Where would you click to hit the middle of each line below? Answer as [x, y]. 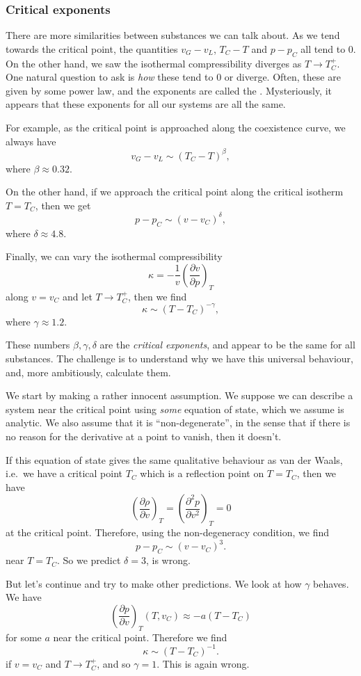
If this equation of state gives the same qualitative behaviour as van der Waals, [174, 459]
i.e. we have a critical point [64, 473]
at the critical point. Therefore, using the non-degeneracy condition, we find [167, 532]
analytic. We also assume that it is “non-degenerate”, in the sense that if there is [178, 423]
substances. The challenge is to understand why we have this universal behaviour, [179, 359]
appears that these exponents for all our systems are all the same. [146, 104]
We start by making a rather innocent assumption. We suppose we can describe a [179, 395]
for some [24, 637]
